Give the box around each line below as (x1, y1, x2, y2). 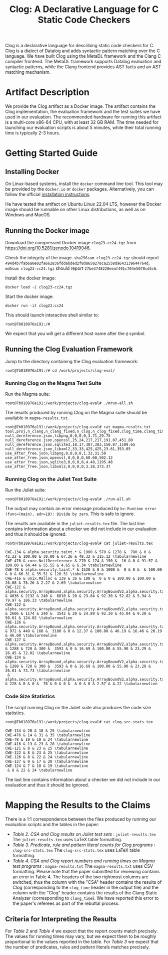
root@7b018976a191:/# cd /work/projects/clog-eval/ (5, 368, 115, 373)
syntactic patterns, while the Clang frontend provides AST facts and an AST (5, 64, 161, 70)
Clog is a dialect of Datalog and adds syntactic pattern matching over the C (5, 48, 160, 54)
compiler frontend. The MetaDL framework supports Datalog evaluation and (5, 59, 161, 65)
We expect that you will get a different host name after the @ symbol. (5, 330, 146, 337)
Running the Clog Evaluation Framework (5, 345, 133, 354)
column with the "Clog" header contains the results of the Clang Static (12, 889, 157, 896)
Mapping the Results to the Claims (5, 799, 151, 811)
